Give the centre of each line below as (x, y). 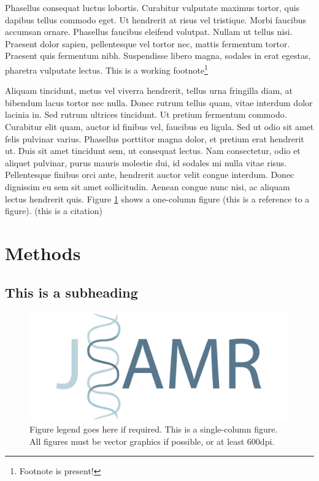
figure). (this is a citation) (54, 211)
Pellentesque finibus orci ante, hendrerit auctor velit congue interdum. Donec (150, 175)
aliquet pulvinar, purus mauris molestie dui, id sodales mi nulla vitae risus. (146, 162)
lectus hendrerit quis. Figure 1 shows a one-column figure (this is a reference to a (157, 198)
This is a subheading (71, 292)
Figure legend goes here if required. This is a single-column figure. (154, 429)
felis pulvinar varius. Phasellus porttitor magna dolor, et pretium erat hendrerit (155, 138)
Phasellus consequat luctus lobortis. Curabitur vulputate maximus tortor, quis (152, 7)
